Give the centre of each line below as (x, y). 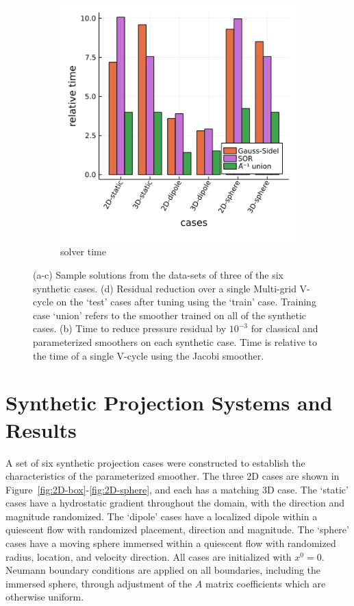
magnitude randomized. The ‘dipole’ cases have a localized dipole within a (162, 516)
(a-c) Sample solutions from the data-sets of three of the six (158, 275)
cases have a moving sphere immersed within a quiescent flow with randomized (171, 543)
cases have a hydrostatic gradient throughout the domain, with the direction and (175, 503)
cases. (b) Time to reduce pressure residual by (130, 328)
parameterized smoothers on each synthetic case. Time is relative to (175, 342)
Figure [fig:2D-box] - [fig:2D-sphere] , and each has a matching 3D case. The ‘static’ (177, 489)
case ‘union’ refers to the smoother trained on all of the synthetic (170, 315)
